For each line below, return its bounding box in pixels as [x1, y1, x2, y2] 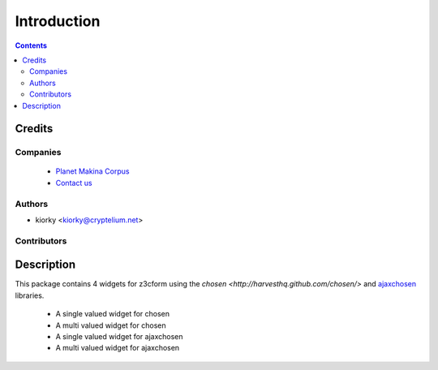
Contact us [55, 178, 92, 187]
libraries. [15, 290, 45, 300]
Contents [15, 41, 48, 50]
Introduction [15, 12, 101, 30]
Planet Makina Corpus [55, 166, 130, 176]
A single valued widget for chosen [55, 309, 170, 319]
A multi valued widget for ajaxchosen [55, 343, 180, 353]
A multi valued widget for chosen [55, 321, 166, 330]
